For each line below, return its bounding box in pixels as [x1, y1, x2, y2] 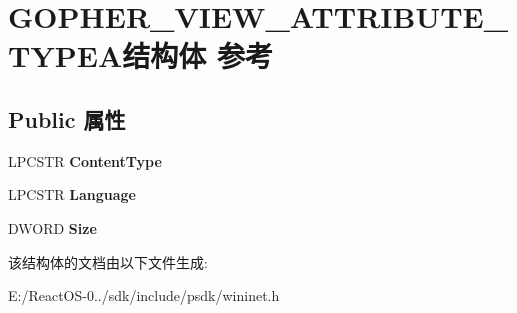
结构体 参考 [122, 35, 273, 76]
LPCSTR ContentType [8, 150, 162, 171]
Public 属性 [8, 103, 126, 134]
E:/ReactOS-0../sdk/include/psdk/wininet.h [8, 285, 280, 306]
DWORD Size [8, 217, 97, 238]
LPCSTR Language [8, 184, 136, 205]
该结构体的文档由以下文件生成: [8, 251, 208, 272]
